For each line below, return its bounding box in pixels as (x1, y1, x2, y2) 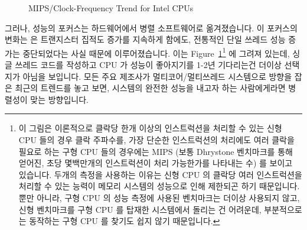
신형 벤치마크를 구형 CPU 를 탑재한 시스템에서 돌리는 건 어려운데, (18, 203, 262, 215)
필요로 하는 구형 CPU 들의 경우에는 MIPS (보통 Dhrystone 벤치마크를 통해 (18, 145, 293, 157)
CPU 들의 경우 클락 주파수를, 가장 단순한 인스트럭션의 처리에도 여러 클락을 (18, 134, 295, 145)
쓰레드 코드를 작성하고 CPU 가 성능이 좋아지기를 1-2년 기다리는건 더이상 (15, 59, 282, 71)
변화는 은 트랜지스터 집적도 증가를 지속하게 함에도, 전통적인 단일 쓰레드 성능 (5, 33, 286, 46)
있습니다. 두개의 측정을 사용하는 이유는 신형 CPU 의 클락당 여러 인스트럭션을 (18, 168, 302, 180)
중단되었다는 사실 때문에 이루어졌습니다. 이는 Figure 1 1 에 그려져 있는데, (22, 45, 290, 59)
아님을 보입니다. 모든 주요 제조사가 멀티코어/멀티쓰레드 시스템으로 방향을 (22, 70, 292, 82)
